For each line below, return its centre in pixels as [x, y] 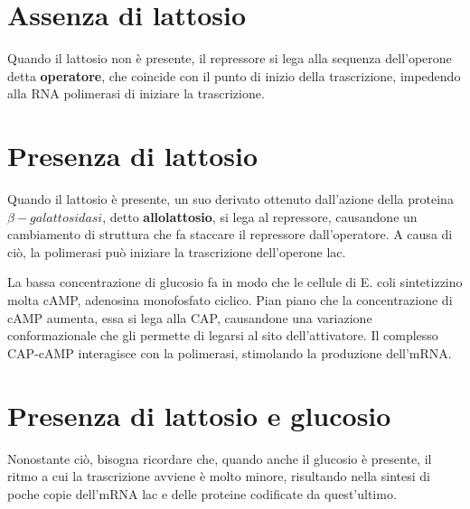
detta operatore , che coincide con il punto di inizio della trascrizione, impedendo [234, 75]
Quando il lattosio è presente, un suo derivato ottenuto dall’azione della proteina [230, 199]
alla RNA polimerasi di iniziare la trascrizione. [136, 93]
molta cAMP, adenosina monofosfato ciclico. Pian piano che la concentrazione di [230, 300]
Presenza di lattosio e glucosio [199, 415]
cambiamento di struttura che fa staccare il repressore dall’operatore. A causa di [230, 234]
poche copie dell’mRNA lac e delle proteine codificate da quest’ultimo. [202, 493]
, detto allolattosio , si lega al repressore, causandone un [260, 216]
